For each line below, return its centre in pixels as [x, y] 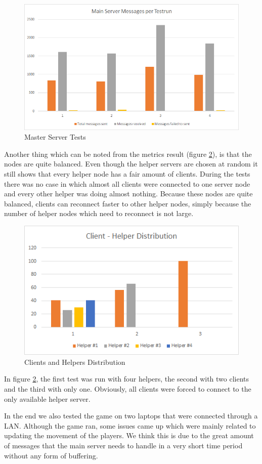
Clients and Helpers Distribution [75, 362]
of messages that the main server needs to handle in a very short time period [123, 445]
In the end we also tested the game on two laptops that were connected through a [131, 416]
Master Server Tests [55, 137]
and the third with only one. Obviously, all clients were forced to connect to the [128, 388]
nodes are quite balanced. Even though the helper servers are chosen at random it [131, 164]
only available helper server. [47, 398]
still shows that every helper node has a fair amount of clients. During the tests [127, 173]
